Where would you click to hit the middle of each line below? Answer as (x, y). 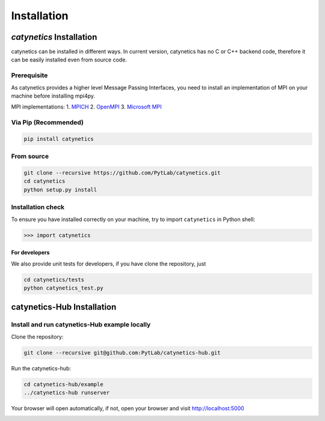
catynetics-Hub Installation (64, 307)
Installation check (38, 207)
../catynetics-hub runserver (67, 393)
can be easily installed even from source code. (69, 60)
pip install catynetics (59, 139)
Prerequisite (29, 75)
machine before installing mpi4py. (53, 96)
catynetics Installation (54, 37)
